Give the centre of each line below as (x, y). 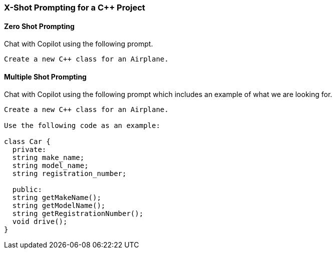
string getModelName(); (59, 206)
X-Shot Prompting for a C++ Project (75, 7)
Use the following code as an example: (82, 126)
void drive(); (40, 222)
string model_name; (50, 166)
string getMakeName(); (57, 198)
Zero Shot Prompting (39, 26)
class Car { (27, 142)
